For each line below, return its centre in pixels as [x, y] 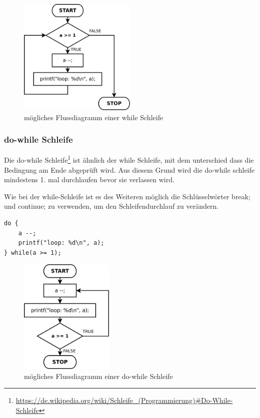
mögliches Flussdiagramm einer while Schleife [94, 117]
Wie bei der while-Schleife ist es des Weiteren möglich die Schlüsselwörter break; [127, 196]
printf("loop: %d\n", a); [61, 243]
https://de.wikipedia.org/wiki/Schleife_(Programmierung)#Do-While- [124, 400]
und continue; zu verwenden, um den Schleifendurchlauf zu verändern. [111, 206]
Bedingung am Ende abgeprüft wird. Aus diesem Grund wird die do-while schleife [129, 169]
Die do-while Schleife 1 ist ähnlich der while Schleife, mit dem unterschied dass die [129, 159]
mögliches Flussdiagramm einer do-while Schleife [98, 376]
